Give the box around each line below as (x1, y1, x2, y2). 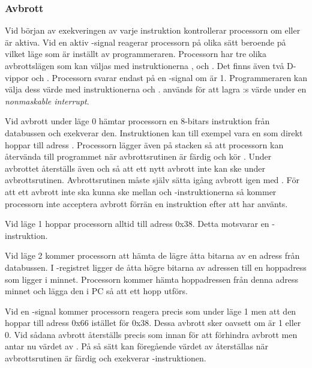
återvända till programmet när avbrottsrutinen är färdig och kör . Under (5, 150, 272, 163)
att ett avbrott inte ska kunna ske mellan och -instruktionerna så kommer (5, 185, 277, 198)
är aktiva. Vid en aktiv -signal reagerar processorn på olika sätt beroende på (5, 35, 286, 48)
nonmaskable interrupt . (5, 94, 89, 107)
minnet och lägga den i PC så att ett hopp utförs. (5, 285, 188, 297)
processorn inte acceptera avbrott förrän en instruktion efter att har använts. (5, 197, 288, 210)
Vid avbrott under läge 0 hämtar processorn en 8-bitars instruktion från (5, 115, 270, 127)
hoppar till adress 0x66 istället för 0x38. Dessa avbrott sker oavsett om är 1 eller (5, 316, 301, 329)
